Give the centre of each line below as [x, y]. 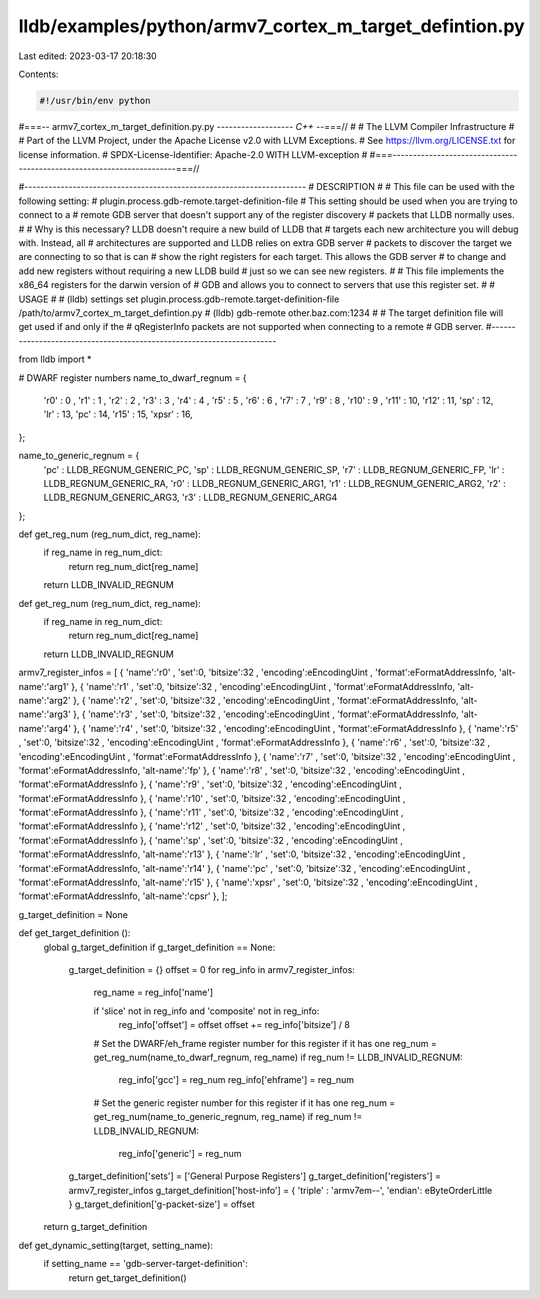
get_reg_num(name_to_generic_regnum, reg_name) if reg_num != [228, 1117]
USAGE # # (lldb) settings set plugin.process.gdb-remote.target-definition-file [179, 299]
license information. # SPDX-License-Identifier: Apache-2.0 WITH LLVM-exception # [193, 154]
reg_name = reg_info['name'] [153, 992]
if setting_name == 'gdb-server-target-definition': [146, 1264]
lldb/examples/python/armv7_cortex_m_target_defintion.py [271, 26]
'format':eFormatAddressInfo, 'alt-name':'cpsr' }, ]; [123, 896]
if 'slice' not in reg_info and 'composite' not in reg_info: [206, 1011]
